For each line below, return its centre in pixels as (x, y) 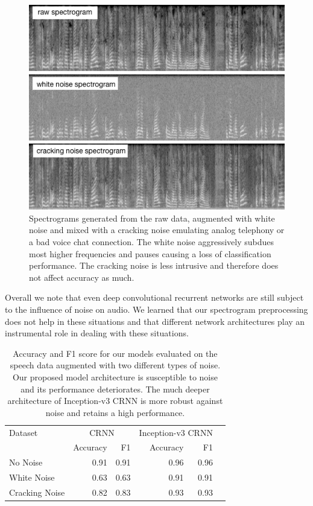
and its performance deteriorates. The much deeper (115, 389)
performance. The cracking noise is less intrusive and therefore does (154, 265)
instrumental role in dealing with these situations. (97, 333)
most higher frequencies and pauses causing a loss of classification (150, 253)
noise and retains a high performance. (115, 412)
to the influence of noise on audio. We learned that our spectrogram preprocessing (156, 309)
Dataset (24, 432)
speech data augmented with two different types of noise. (115, 365)
